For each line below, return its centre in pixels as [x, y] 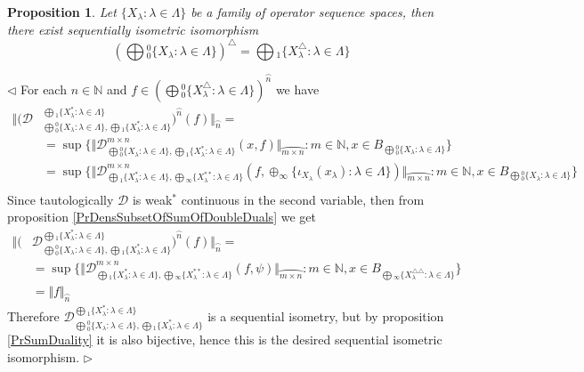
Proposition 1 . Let [62, 12]
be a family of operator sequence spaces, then [312, 12]
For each [44, 89]
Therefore [33, 315]
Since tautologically [61, 199]
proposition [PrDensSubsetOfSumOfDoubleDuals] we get [162, 217]
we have [297, 89]
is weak [152, 199]
